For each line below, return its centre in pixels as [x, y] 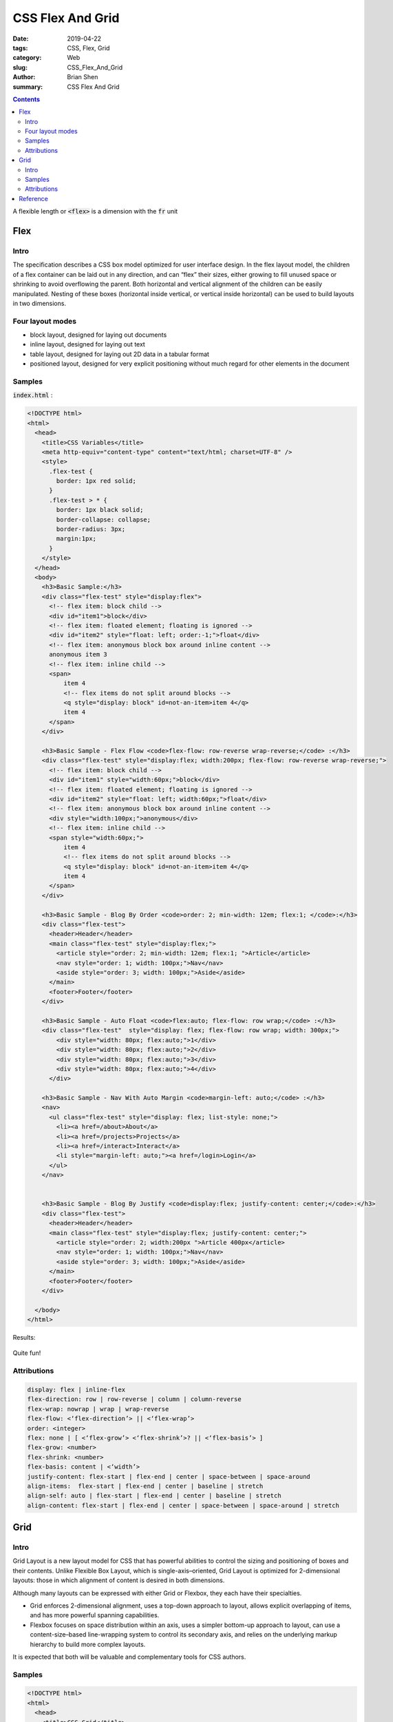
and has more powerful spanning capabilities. [95, 1615]
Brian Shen [83, 77]
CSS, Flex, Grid [88, 48]
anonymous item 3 [78, 655]
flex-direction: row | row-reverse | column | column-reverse [134, 1399]
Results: [24, 1338]
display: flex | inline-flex [76, 1389]
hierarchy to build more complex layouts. [88, 1644]
